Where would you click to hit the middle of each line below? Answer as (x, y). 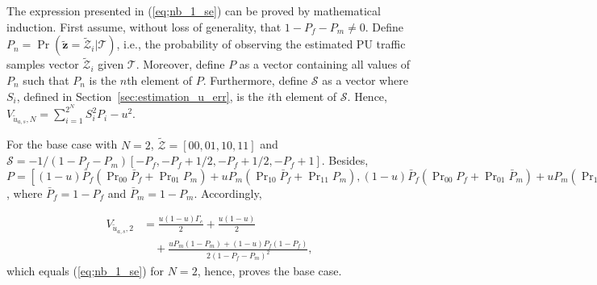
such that (46, 80)
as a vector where (365, 80)
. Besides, (345, 160)
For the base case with (62, 144)
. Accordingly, (228, 193)
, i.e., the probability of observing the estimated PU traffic (261, 44)
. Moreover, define (180, 64)
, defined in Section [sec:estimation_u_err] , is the (140, 96)
